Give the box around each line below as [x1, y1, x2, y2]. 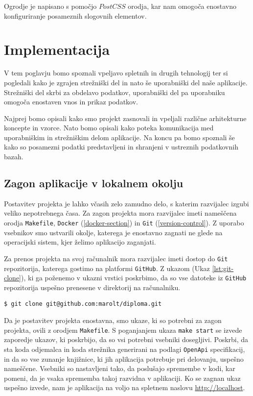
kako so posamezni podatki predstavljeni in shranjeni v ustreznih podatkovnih [4, 142, 238, 152]
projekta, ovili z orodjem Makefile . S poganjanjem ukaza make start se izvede [4, 324, 242, 335]
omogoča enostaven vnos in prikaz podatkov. [4, 97, 138, 107]
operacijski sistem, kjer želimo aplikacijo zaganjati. [4, 237, 156, 247]
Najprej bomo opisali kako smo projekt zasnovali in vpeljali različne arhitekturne [4, 113, 247, 123]
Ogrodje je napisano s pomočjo [4, 1, 97, 11]
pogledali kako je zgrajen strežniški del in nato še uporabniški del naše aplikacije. [4, 77, 248, 87]
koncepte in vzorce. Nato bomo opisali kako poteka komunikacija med [4, 123, 214, 133]
